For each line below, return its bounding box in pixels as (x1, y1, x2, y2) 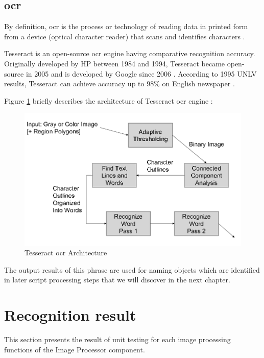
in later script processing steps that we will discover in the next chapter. (4, 274, 230, 285)
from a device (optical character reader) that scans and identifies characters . (4, 31, 245, 41)
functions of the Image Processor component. (4, 344, 145, 354)
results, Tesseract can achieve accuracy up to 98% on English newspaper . (4, 78, 235, 89)
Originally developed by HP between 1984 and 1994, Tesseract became (4, 58, 225, 68)
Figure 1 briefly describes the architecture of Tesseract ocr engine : (4, 95, 213, 106)
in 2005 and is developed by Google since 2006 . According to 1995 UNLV (26, 68, 257, 79)
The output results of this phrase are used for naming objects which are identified (4, 264, 260, 275)
